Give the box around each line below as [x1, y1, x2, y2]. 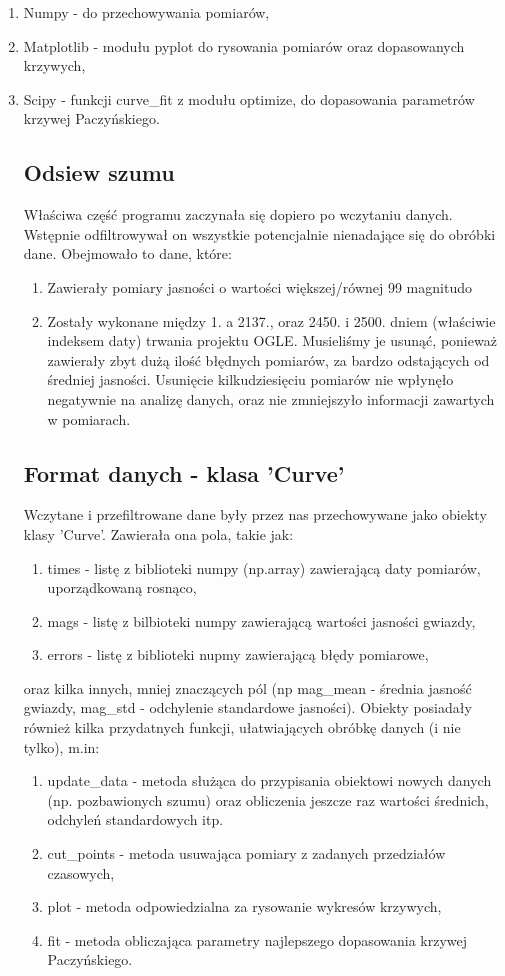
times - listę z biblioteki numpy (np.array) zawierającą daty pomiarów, [47, 557, 481, 578]
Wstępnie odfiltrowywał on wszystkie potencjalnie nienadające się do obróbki [23, 223, 496, 244]
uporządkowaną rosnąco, [47, 577, 197, 598]
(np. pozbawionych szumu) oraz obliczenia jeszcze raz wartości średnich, [47, 789, 489, 810]
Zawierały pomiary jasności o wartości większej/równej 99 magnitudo [47, 276, 472, 297]
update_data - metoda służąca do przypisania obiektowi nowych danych [47, 770, 492, 791]
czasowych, [47, 862, 115, 883]
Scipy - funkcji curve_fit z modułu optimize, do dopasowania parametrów [23, 88, 475, 109]
